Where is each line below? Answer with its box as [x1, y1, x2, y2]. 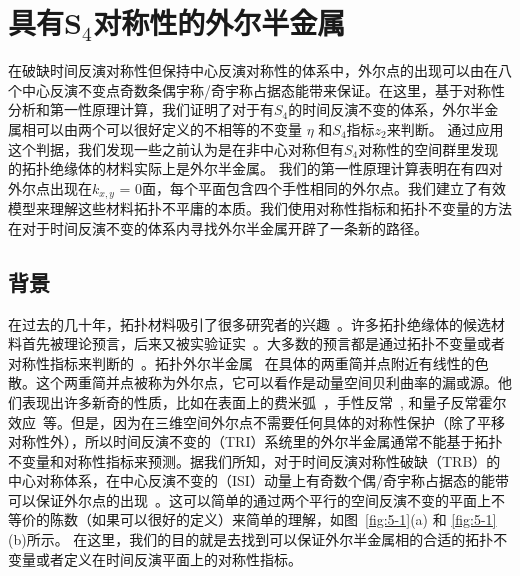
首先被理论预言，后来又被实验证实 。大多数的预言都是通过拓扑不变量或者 [21, 333, 505, 354]
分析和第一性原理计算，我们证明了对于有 [8, 99, 274, 120]
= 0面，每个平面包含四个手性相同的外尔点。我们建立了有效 [119, 177, 507, 198]
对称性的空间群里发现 [358, 138, 499, 159]
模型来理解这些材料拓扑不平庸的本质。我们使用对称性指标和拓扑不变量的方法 [8, 198, 512, 219]
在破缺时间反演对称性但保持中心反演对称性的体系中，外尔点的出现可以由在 [8, 60, 498, 81]
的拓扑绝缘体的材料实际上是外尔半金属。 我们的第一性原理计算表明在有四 [8, 158, 489, 179]
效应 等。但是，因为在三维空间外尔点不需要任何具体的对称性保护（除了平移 [8, 411, 505, 432]
